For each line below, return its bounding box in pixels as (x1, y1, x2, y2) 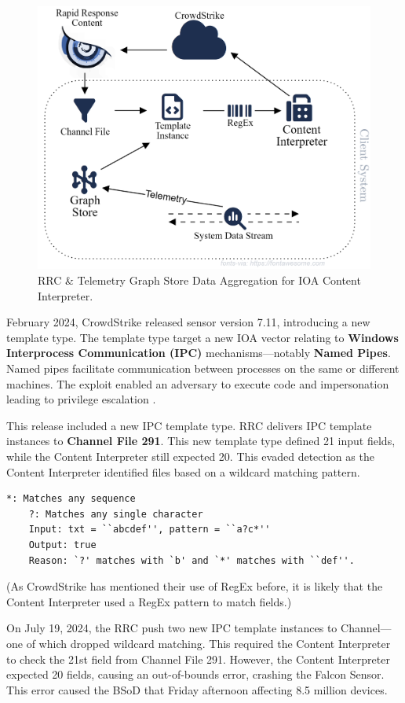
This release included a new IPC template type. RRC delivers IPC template (6, 417, 372, 433)
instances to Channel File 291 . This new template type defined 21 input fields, (6, 432, 396, 449)
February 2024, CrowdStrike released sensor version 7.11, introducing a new (6, 314, 370, 330)
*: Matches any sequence (6, 493, 136, 505)
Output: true (28, 539, 97, 550)
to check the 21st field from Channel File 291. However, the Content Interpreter (6, 650, 390, 667)
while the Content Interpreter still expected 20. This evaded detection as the (6, 448, 374, 464)
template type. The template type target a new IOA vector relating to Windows (6, 329, 399, 345)
